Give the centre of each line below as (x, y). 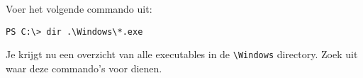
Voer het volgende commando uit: (79, 9)
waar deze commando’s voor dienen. (84, 68)
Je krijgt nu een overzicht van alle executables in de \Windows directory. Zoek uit (182, 54)
